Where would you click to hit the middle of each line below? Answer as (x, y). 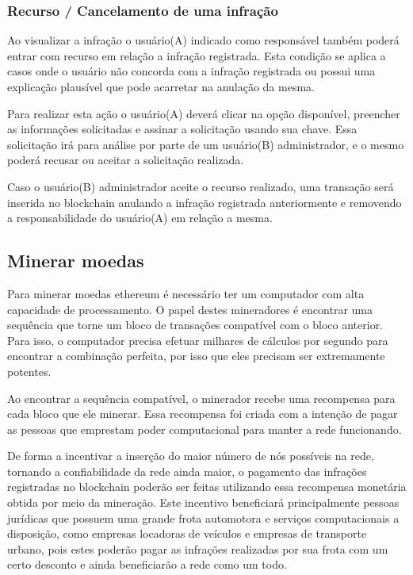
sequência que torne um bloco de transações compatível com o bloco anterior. (195, 325)
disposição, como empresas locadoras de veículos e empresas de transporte (187, 533)
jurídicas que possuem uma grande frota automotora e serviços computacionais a (203, 517)
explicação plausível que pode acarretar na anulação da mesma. (161, 86)
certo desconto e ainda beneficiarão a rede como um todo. (147, 564)
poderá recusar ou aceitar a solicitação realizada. (126, 160)
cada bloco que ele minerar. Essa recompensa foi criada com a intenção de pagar (203, 414)
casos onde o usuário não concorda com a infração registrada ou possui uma (191, 71)
